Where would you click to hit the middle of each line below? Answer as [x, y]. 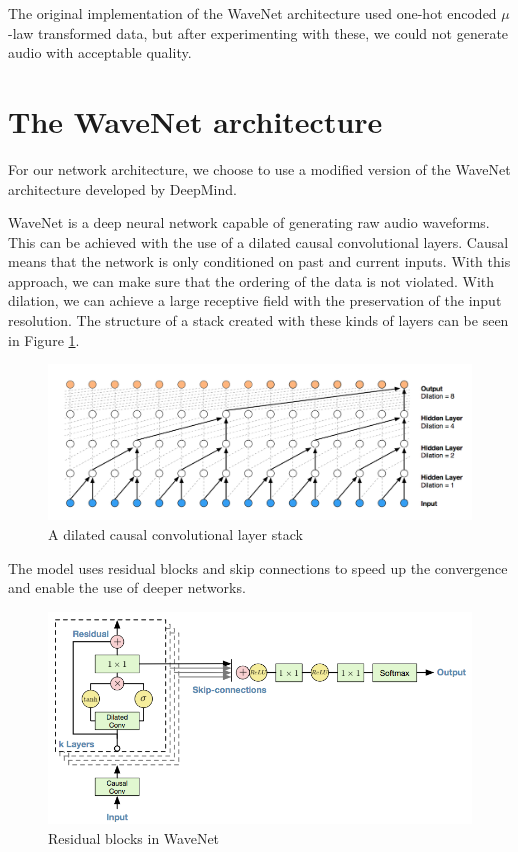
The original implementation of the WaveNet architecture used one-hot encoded [252, 13]
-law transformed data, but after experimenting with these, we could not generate [258, 32]
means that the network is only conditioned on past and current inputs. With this [259, 261]
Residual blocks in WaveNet [134, 837]
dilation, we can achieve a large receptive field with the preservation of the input [255, 300]
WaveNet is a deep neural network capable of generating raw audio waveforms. [249, 222]
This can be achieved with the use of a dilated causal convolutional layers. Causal [258, 241]
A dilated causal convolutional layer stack [175, 533]
